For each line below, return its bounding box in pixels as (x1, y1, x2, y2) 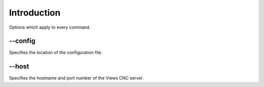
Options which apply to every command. (9, 24, 91, 30)
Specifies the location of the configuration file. (9, 50, 103, 55)
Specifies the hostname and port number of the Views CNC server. (9, 75, 144, 81)
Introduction (9, 7, 61, 18)
